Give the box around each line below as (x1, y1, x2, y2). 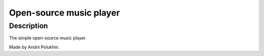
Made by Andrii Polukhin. (9, 44, 60, 50)
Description (9, 21, 48, 30)
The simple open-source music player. (9, 35, 87, 41)
